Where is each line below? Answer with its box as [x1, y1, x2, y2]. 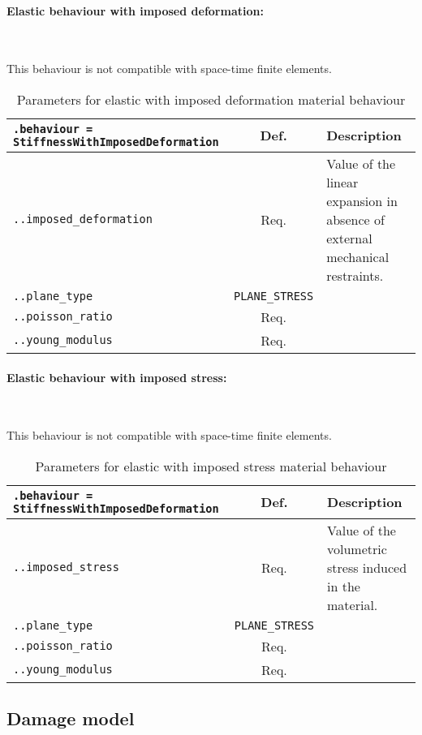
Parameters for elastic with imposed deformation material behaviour [16, 89, 406, 109]
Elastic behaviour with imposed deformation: [6, 2, 264, 19]
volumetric [327, 539, 387, 558]
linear [326, 172, 359, 191]
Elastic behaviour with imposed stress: [6, 368, 227, 385]
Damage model [6, 706, 135, 731]
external [326, 228, 372, 247]
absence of [326, 209, 385, 229]
